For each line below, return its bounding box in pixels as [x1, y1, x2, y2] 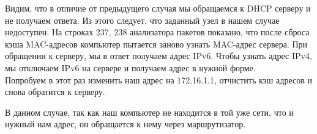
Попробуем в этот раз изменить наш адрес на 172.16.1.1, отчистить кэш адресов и [5, 73, 312, 86]
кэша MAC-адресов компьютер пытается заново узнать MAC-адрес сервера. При [5, 37, 308, 50]
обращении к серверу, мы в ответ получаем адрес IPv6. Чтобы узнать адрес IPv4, [5, 49, 312, 62]
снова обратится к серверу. [5, 85, 105, 98]
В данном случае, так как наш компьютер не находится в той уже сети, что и [5, 105, 294, 118]
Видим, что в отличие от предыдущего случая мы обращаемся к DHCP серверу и [5, 2, 311, 14]
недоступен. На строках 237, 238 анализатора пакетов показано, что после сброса [5, 26, 310, 38]
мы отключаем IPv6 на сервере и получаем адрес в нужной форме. [5, 61, 256, 74]
